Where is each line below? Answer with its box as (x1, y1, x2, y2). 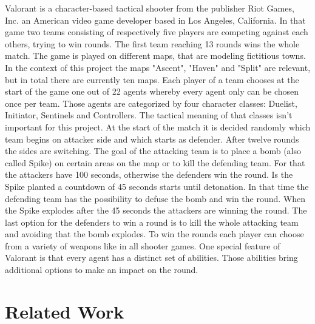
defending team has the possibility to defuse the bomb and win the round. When (5, 192, 306, 204)
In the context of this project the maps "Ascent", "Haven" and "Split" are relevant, (5, 61, 311, 73)
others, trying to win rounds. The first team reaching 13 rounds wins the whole (5, 37, 300, 50)
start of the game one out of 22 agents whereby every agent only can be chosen (5, 85, 299, 98)
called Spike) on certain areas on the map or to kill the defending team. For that (5, 156, 305, 169)
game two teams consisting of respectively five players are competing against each (5, 25, 308, 38)
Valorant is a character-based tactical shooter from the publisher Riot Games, (5, 2, 294, 14)
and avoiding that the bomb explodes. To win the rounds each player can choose (5, 228, 304, 240)
